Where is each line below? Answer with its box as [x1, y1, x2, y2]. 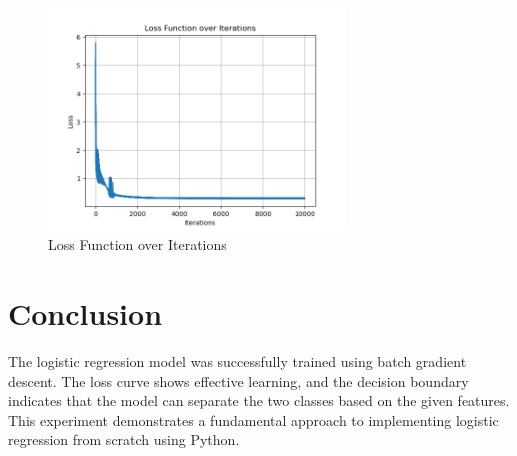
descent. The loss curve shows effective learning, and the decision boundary [8, 370, 469, 391]
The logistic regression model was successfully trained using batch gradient [8, 350, 467, 371]
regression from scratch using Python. [8, 429, 240, 450]
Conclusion [8, 292, 163, 333]
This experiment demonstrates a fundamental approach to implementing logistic [8, 409, 499, 430]
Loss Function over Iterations [48, 234, 227, 255]
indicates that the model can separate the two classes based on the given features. [8, 390, 510, 411]
